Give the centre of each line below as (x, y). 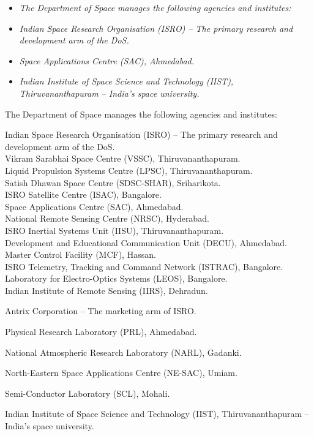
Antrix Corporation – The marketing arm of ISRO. (101, 311)
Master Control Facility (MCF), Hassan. (80, 254)
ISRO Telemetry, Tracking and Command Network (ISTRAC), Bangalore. (144, 266)
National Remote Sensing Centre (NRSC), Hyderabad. (107, 218)
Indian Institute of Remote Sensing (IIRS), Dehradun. (107, 290)
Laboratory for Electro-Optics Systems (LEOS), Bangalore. (116, 278)
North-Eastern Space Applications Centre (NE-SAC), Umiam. (121, 373)
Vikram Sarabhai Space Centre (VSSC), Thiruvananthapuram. (123, 158)
